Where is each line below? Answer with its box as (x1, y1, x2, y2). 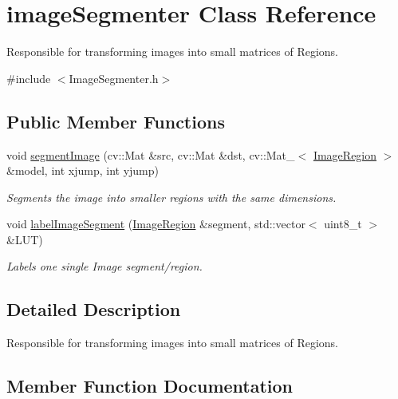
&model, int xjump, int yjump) (6, 162, 159, 179)
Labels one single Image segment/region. (6, 258, 203, 275)
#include (6, 69, 51, 86)
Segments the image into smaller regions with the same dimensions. (6, 188, 337, 205)
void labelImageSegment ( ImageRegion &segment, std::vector (6, 215, 305, 232)
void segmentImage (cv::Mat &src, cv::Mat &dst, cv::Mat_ (6, 146, 295, 163)
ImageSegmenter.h (69, 69, 159, 86)
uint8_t (324, 215, 362, 232)
